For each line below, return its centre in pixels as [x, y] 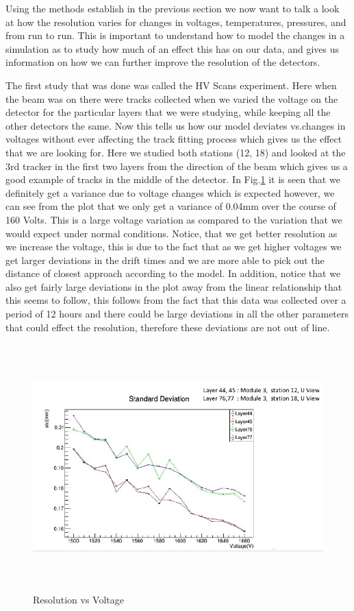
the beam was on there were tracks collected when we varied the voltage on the [172, 98]
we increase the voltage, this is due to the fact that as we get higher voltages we [174, 247]
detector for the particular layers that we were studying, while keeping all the [168, 112]
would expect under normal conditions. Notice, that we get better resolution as [172, 233]
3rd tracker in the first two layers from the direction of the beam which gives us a [177, 166]
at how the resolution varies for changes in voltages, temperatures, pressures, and [176, 22]
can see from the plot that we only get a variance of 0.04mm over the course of [171, 206]
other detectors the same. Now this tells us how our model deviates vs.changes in [176, 125]
